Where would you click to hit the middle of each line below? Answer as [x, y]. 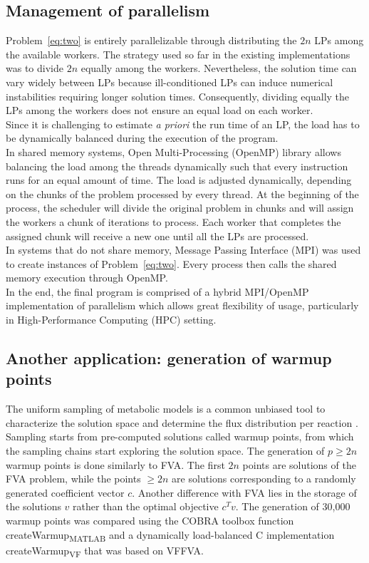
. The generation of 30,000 [293, 506]
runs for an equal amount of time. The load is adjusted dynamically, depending [179, 180]
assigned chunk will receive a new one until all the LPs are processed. [157, 236]
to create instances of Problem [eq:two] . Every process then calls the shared [171, 263]
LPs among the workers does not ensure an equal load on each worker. [160, 110]
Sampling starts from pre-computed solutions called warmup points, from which [180, 437]
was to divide [35, 68]
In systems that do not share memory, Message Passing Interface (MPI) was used [183, 250]
